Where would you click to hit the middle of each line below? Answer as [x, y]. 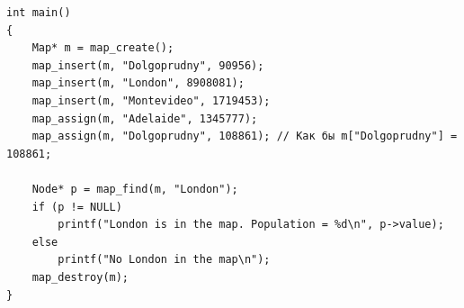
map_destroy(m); [80, 277]
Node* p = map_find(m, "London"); [135, 189]
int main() [39, 13]
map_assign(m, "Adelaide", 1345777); [145, 118]
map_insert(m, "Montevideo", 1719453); [151, 100]
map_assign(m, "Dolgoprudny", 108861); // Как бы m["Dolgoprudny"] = [245, 136]
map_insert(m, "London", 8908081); [138, 83]
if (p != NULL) [77, 207]
